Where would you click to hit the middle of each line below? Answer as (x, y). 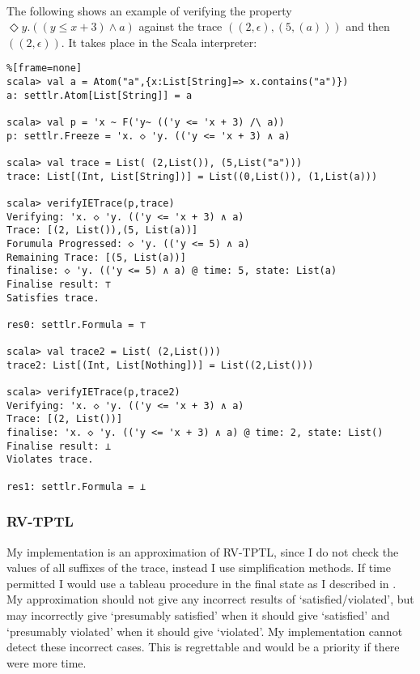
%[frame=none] (45, 68)
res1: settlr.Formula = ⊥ (76, 486)
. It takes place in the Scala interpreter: (159, 42)
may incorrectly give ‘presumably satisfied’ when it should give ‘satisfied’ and (198, 614)
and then (368, 26)
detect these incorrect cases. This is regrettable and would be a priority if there (203, 647)
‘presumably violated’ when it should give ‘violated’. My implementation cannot (205, 631)
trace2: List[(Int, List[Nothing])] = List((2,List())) (160, 365)
